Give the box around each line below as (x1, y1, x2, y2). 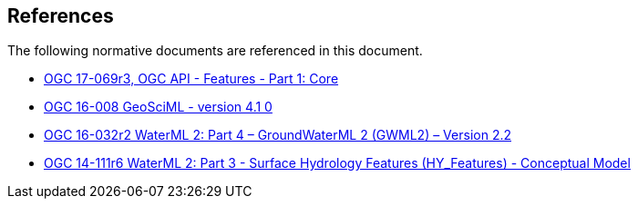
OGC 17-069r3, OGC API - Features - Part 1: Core (44, 71, 339, 87)
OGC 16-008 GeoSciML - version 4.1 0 (44, 99, 273, 115)
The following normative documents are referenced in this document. (7, 43, 423, 59)
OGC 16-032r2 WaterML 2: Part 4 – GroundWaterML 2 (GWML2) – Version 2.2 (44, 127, 511, 143)
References (7, 5, 114, 27)
